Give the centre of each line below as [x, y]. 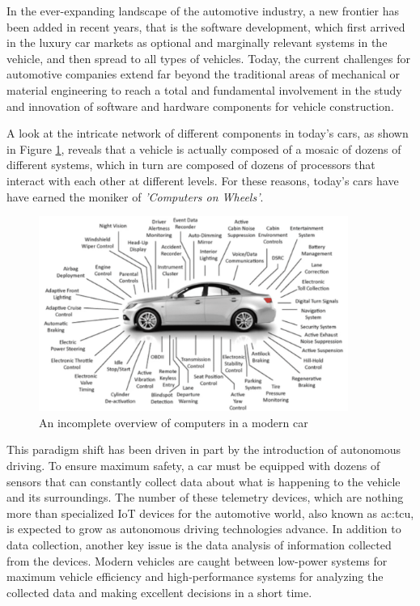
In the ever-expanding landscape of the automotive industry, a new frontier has [203, 11]
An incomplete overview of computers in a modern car [174, 422]
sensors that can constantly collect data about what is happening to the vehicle [204, 481]
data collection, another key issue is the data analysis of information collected [199, 544]
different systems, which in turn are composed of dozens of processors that [191, 165]
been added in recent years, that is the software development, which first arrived [206, 26]
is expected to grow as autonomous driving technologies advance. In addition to [204, 529]
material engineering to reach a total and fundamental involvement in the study [204, 89]
